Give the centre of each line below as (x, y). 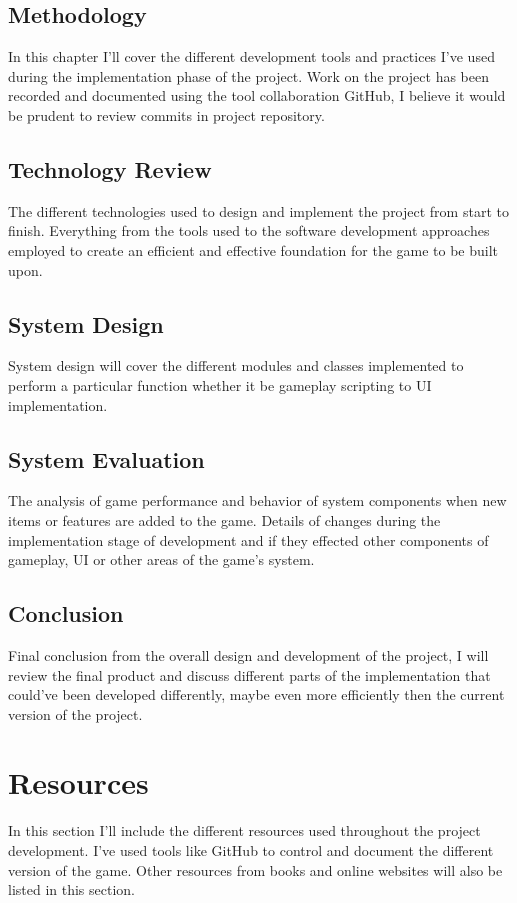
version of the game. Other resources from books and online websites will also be (255, 869)
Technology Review (110, 168)
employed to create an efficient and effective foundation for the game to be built (253, 249)
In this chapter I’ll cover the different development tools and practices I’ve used (251, 56)
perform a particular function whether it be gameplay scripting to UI (220, 384)
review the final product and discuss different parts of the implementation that (249, 674)
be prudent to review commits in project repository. (166, 114)
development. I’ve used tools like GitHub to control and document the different (251, 850)
